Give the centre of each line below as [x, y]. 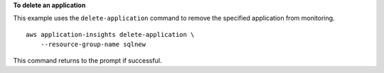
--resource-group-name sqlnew [93, 45]
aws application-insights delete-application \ [110, 34]
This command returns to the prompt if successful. [87, 60]
